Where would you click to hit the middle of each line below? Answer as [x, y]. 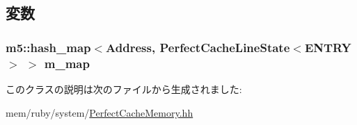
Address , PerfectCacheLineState [198, 47]
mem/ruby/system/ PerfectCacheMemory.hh [100, 112]
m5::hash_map [48, 47]
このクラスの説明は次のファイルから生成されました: [124, 89]
